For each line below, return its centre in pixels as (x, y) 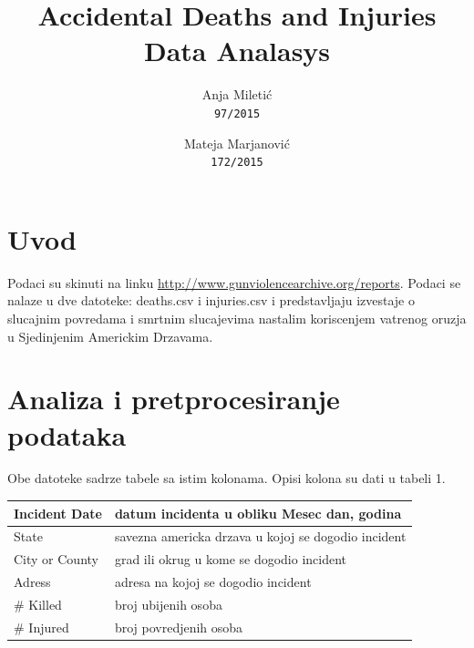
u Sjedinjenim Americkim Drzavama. (110, 336)
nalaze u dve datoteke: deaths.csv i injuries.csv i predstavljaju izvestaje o (211, 300)
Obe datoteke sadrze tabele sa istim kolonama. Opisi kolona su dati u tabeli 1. (227, 478)
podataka (67, 434)
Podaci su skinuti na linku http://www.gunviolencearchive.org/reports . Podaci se (234, 282)
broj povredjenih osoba (179, 627)
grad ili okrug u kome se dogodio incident (231, 559)
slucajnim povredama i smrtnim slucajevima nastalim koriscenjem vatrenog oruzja (237, 318)
